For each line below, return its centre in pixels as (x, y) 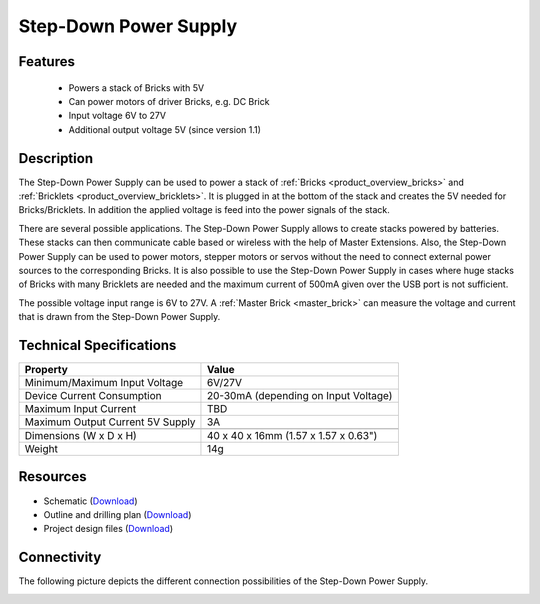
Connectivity (60, 557)
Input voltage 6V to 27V (117, 116)
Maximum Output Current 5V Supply (110, 422)
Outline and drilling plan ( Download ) (117, 514)
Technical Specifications (97, 345)
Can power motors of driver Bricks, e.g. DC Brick (169, 101)
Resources (52, 476)
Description (56, 158)
